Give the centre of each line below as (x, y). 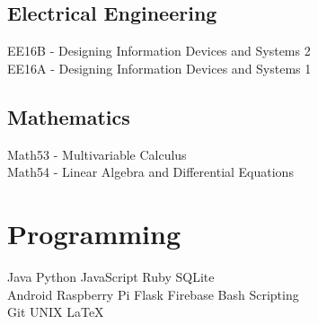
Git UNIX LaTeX (56, 312)
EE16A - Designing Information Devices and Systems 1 (159, 68)
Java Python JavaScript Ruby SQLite (111, 276)
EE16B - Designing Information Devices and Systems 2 (159, 51)
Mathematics (69, 116)
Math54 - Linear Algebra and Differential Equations (150, 172)
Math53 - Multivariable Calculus (97, 154)
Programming (94, 233)
